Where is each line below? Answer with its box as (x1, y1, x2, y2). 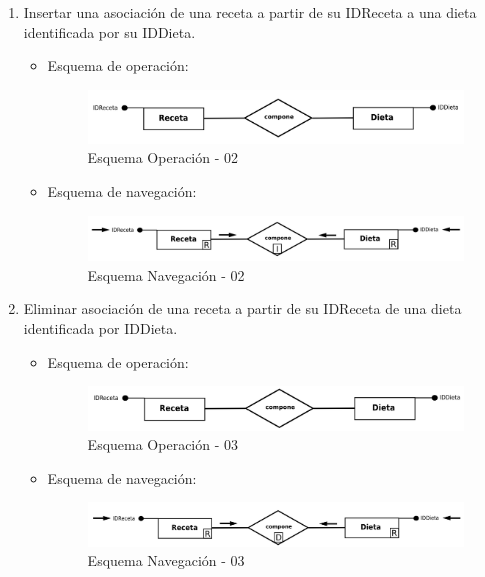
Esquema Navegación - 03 (87, 550, 245, 571)
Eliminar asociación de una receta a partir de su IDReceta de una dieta (23, 298, 462, 319)
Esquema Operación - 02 (87, 147, 239, 168)
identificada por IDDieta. (23, 317, 178, 338)
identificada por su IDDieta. (23, 21, 196, 42)
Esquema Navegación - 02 (87, 264, 245, 285)
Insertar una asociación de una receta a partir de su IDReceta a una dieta (23, 2, 477, 22)
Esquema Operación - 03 (87, 434, 239, 455)
